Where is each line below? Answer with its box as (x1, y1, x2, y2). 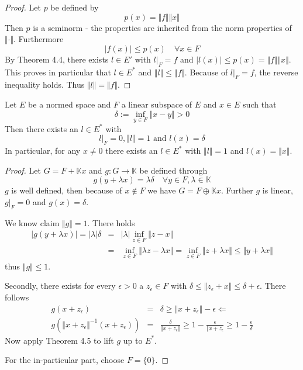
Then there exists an (5, 122, 78, 134)
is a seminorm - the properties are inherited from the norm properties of (33, 21, 292, 33)
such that (243, 98, 277, 110)
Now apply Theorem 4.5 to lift (5, 334, 114, 346)
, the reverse (254, 65, 298, 78)
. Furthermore (13, 33, 64, 45)
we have (147, 184, 176, 196)
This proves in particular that (5, 65, 111, 78)
